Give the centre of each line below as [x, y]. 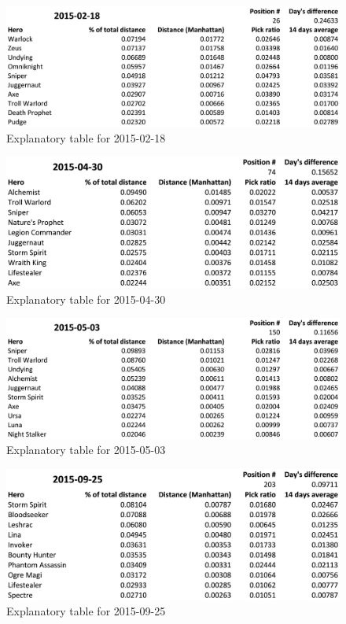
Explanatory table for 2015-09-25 [86, 611]
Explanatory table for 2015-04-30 [86, 299]
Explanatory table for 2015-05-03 [86, 450]
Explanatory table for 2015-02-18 [86, 137]
